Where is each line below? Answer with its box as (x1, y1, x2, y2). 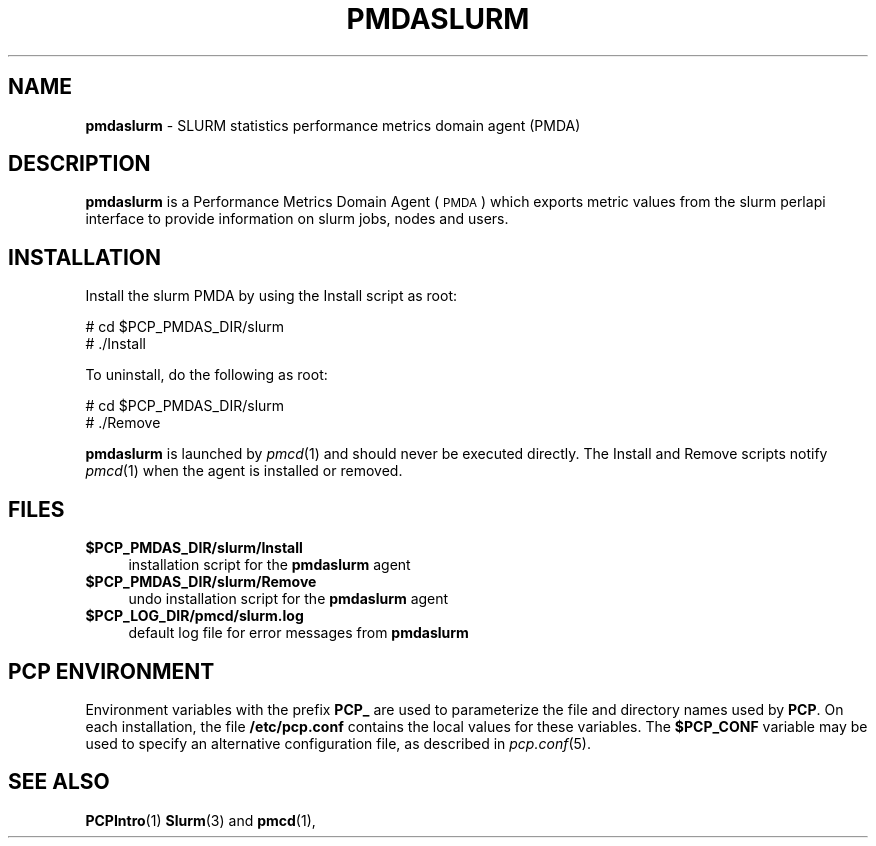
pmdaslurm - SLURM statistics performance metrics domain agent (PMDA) (85, 116, 581, 134)
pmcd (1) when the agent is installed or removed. (85, 462, 403, 480)
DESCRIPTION (8, 151, 151, 177)
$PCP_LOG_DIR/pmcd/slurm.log (85, 607, 304, 625)
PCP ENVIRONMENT (8, 658, 215, 684)
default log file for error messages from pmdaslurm (128, 624, 469, 642)
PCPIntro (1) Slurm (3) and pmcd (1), (85, 811, 316, 829)
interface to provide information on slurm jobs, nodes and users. (85, 210, 509, 228)
